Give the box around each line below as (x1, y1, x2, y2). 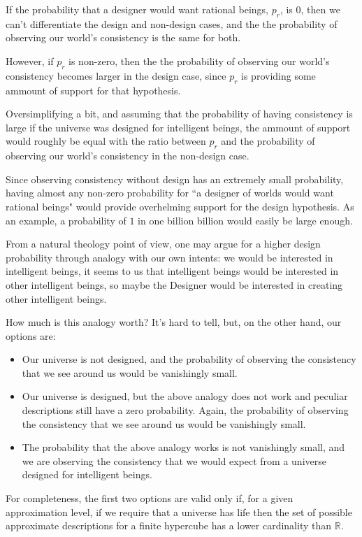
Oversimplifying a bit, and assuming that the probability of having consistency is (6, 106, 353, 121)
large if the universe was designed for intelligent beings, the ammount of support (6, 120, 351, 134)
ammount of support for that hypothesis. (6, 83, 181, 97)
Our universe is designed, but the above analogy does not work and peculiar (22, 389, 348, 403)
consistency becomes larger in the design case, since (6, 68, 226, 83)
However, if (6, 53, 54, 68)
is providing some (241, 68, 316, 83)
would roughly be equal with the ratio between (6, 134, 206, 148)
